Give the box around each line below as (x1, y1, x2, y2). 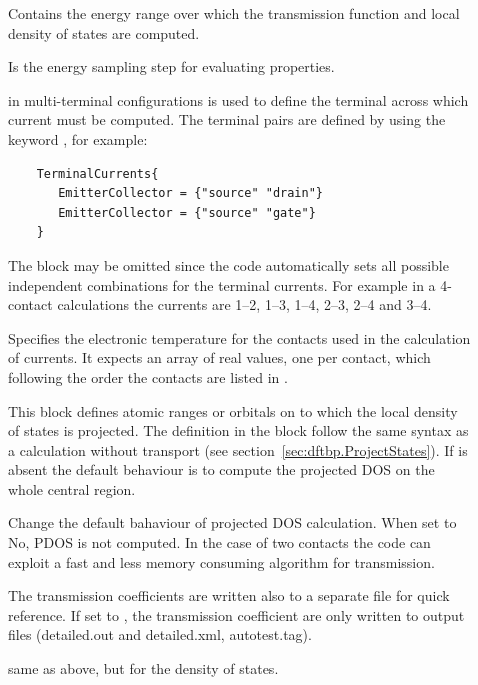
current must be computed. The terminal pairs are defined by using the (8, 109, 446, 130)
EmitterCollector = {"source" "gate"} (58, 205, 316, 220)
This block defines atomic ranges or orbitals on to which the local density (8, 400, 458, 421)
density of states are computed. (8, 22, 200, 43)
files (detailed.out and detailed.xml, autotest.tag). (8, 624, 312, 645)
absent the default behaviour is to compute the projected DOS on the (8, 459, 435, 480)
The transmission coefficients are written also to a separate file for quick (8, 585, 450, 606)
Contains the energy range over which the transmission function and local (8, 3, 460, 23)
